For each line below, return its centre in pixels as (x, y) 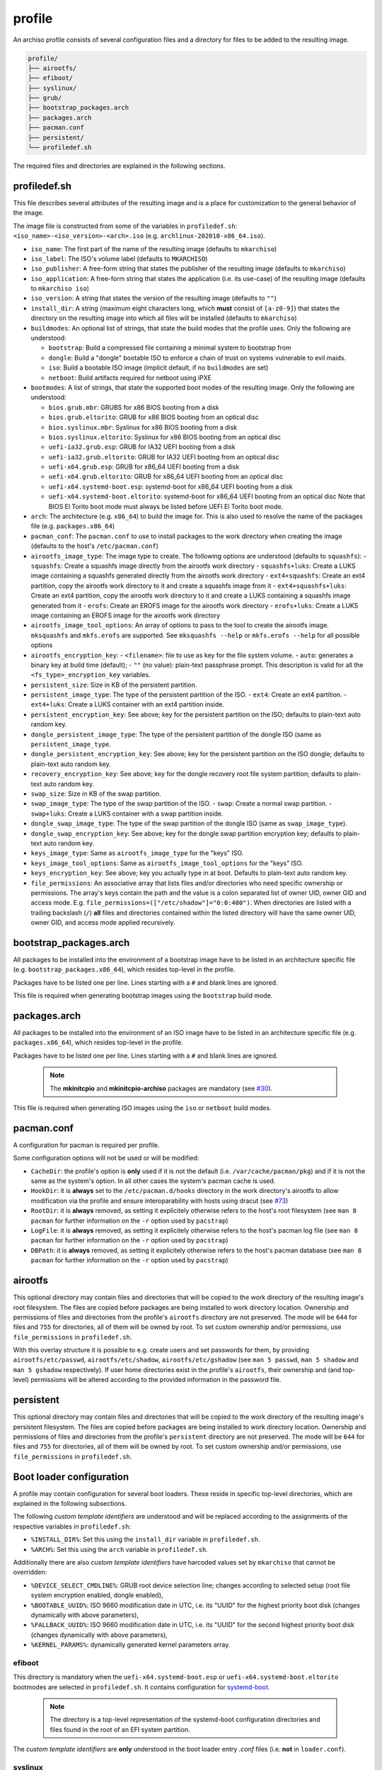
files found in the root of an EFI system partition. (120, 1729)
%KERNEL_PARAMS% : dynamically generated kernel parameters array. (131, 1645)
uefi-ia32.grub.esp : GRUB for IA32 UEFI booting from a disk (142, 447)
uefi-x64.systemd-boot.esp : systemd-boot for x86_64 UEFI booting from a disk (170, 486)
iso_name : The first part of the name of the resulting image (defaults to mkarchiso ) (154, 249)
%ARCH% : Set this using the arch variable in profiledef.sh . (119, 1549)
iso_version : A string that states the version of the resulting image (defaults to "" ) (154, 298)
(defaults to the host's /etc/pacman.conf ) (95, 546)
